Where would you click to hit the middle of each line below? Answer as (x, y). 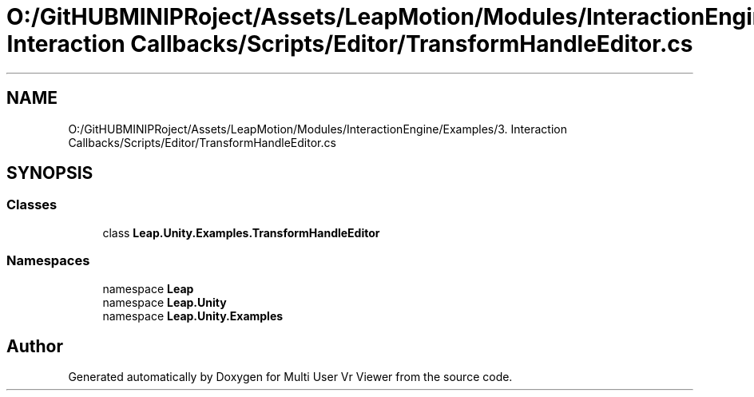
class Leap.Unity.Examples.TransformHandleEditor (241, 232)
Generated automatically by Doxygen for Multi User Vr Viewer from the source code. (290, 377)
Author (35, 346)
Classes (32, 205)
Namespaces (48, 261)
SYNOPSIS (50, 173)
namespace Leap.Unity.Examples (193, 316)
